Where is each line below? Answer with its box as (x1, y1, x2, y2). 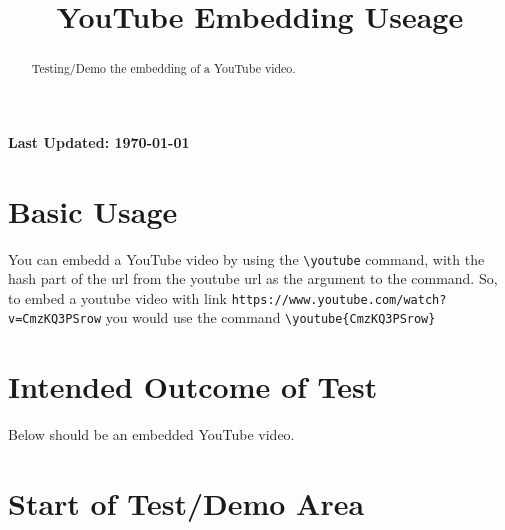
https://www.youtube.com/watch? (231, 292, 447, 307)
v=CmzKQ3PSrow (8, 312, 102, 327)
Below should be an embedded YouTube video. (8, 424, 295, 445)
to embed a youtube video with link (8, 287, 227, 308)
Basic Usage (8, 190, 178, 231)
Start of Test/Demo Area (8, 483, 365, 524)
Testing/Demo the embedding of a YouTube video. (31, 60, 296, 77)
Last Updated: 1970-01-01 (8, 131, 190, 152)
